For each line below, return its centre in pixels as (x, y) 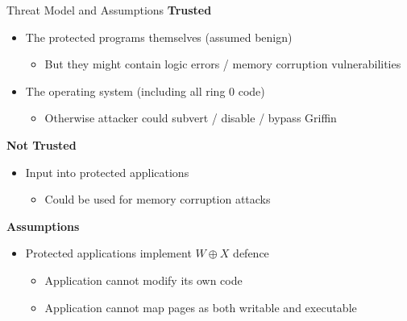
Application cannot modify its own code (143, 280)
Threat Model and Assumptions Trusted (109, 10)
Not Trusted (42, 144)
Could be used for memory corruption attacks (158, 199)
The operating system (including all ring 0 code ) (145, 91)
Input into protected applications (107, 172)
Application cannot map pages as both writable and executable (201, 307)
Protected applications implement (108, 253)
